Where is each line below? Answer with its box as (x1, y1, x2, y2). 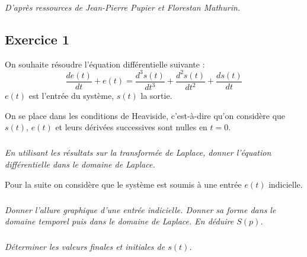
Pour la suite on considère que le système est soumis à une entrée (5, 178, 242, 190)
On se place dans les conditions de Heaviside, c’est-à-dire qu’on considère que (5, 109, 286, 121)
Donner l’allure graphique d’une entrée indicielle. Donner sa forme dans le (5, 203, 276, 216)
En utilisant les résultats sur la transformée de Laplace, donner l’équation (5, 146, 271, 159)
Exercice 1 (5, 30, 69, 48)
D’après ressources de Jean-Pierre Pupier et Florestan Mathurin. (5, 1, 241, 13)
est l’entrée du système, (28, 89, 114, 102)
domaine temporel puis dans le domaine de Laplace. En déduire (5, 215, 234, 227)
